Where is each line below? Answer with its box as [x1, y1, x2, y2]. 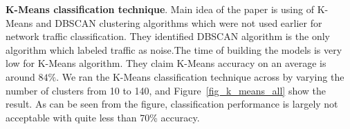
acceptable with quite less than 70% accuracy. [6, 110, 200, 124]
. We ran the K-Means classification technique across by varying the [56, 69, 344, 83]
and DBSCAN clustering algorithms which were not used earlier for [36, 15, 322, 30]
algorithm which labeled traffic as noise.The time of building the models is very [6, 42, 342, 57]
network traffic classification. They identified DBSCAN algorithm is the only [6, 29, 330, 43]
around [6, 69, 35, 83]
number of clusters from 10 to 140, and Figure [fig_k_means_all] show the [6, 83, 326, 97]
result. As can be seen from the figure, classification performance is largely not [6, 97, 338, 111]
